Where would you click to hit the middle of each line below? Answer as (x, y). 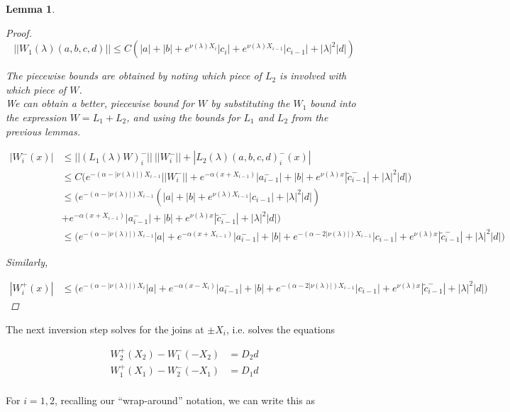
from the (310, 117)
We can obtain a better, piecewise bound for (100, 103)
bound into (333, 103)
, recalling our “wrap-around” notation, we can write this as (184, 400)
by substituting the (250, 103)
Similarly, (27, 261)
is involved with (313, 76)
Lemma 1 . (31, 9)
